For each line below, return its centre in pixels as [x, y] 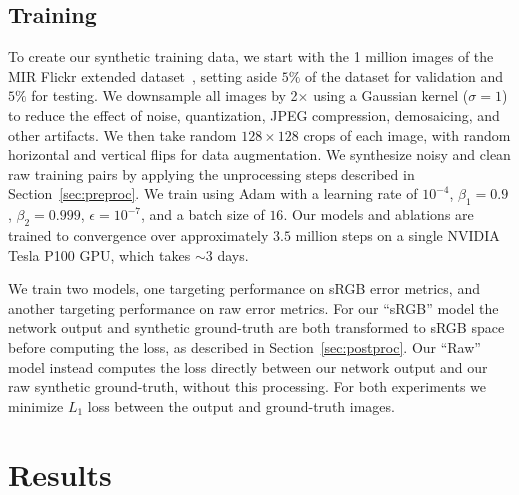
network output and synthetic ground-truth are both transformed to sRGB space [256, 327]
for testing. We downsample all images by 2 [164, 95]
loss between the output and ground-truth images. [241, 405]
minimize [36, 405]
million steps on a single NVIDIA [397, 234]
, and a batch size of [202, 214]
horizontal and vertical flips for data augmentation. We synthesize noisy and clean [259, 154]
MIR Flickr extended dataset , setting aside [142, 75]
